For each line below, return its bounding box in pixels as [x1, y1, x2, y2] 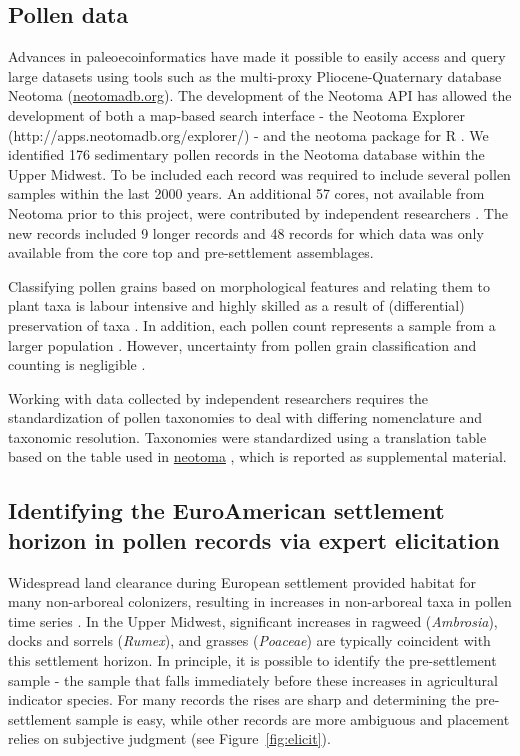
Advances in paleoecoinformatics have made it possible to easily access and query [8, 46, 506, 67]
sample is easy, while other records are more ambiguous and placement [76, 708, 510, 729]
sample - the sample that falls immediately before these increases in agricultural [8, 669, 498, 690]
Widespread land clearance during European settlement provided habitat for [8, 571, 477, 592]
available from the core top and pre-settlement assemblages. [8, 242, 374, 263]
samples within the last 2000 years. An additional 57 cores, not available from [8, 183, 485, 204]
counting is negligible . [8, 354, 146, 375]
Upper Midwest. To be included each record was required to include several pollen [8, 163, 511, 184]
